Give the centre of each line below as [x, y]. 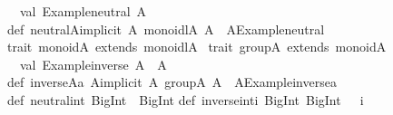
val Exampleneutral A [83, 11]
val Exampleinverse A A [93, 64]
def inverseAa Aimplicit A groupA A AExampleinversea [172, 82]
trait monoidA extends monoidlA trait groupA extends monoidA [197, 47]
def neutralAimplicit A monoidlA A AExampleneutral [166, 29]
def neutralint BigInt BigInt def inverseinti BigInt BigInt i [186, 99]
